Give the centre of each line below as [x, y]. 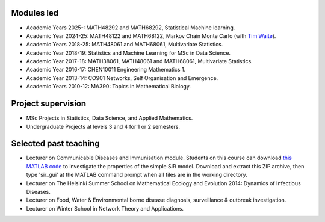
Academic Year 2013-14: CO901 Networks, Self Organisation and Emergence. [122, 78]
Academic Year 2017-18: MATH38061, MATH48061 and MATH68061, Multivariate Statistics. [139, 61]
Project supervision [49, 104]
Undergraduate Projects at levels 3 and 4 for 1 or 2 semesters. [103, 126]
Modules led [35, 13]
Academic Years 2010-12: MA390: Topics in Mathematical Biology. [108, 87]
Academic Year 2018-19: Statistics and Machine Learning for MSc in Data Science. [128, 53]
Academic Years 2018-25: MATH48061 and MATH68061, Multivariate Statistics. [125, 45]
